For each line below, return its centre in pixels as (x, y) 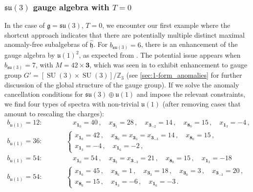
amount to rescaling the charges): (54, 113)
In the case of (25, 25)
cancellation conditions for (44, 94)
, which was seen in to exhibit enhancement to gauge (169, 64)
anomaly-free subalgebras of (46, 44)
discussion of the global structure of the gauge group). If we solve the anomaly (122, 84)
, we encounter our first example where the (166, 25)
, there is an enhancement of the (189, 44)
